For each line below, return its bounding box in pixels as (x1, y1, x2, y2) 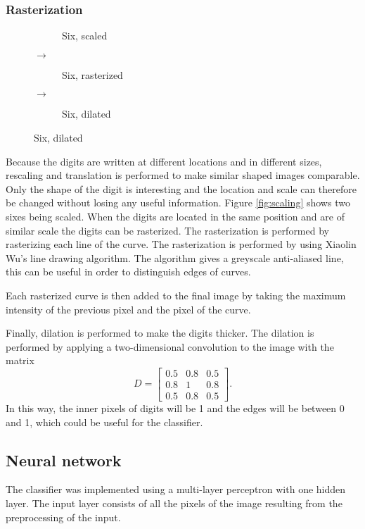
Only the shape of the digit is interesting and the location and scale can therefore (6, 181, 357, 196)
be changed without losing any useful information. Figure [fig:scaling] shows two (6, 195, 350, 210)
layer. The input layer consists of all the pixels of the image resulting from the (6, 495, 342, 510)
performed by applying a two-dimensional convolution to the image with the (6, 339, 334, 354)
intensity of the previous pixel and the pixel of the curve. (6, 301, 251, 316)
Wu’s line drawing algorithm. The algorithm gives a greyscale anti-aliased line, (6, 250, 344, 265)
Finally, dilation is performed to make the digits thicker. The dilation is (6, 325, 314, 340)
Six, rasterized (62, 67, 123, 82)
